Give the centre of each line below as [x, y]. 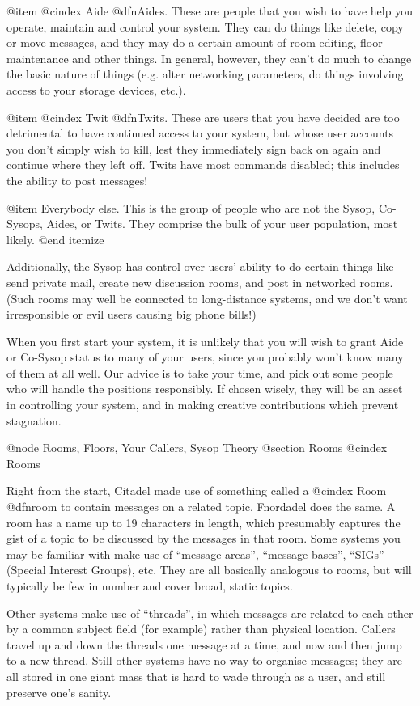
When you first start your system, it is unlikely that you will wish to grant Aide [205, 341]
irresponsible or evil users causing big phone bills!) [132, 314]
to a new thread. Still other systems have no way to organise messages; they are [205, 660]
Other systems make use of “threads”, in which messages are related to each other [210, 613]
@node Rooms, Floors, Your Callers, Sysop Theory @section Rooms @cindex [197, 448]
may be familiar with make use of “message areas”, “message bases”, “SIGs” [195, 554]
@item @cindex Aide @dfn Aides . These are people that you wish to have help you [210, 11]
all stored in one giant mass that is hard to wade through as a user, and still [196, 676]
